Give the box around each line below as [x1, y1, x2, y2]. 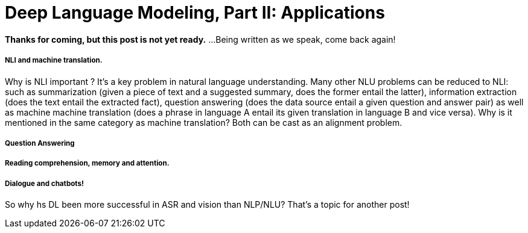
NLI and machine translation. [5, 56, 103, 65]
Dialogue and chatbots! [5, 179, 84, 188]
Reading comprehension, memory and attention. [5, 159, 170, 168]
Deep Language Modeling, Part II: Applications [5, 2, 385, 23]
